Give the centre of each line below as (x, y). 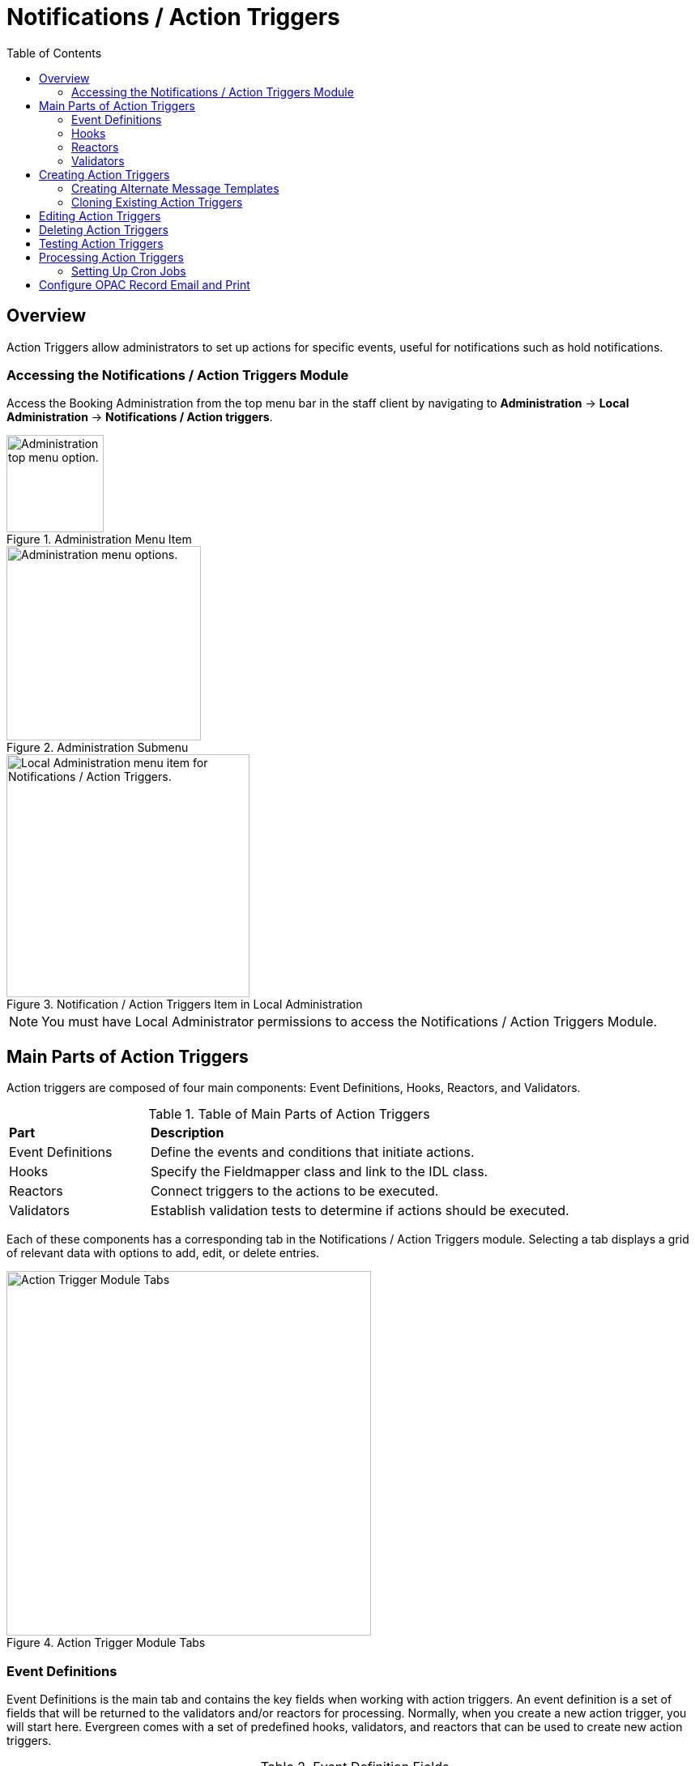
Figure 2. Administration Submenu (98, 748)
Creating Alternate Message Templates (175, 188)
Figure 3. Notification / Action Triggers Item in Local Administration (185, 1005)
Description (187, 1133)
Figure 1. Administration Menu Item (99, 540)
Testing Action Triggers (101, 243)
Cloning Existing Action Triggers (157, 202)
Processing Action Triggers (111, 257)
